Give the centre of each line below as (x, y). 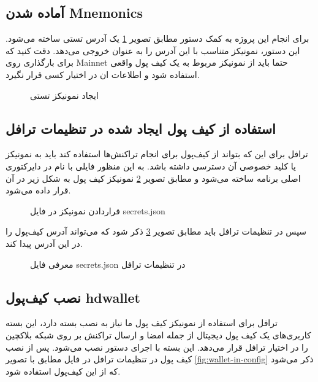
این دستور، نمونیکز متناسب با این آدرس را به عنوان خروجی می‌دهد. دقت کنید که (153, 50)
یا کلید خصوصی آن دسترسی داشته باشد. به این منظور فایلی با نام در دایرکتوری (151, 166)
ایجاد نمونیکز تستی (64, 95)
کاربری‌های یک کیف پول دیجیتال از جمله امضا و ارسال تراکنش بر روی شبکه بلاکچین (158, 334)
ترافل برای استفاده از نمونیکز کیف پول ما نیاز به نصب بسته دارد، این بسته (142, 323)
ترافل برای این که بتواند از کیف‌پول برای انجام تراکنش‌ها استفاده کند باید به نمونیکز (157, 154)
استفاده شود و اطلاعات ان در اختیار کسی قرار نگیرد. (103, 74)
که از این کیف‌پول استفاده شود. (63, 371)
